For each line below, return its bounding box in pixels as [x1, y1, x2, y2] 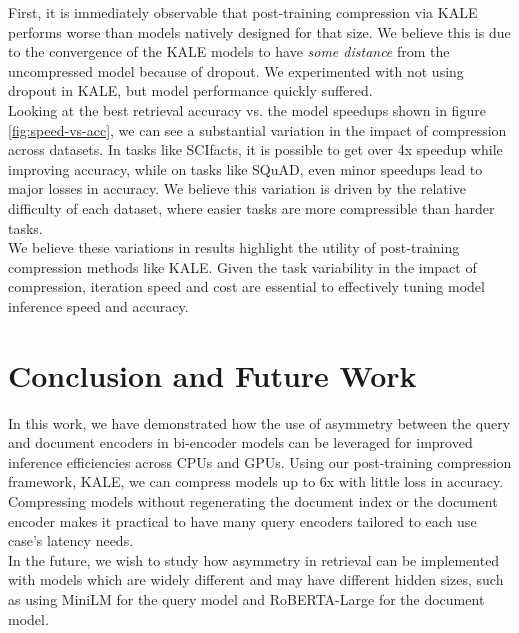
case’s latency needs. [8, 530, 134, 551]
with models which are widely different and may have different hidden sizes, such [8, 569, 504, 590]
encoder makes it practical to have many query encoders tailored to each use [8, 510, 477, 531]
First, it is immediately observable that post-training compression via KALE [8, 2, 478, 22]
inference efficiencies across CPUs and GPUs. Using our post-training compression [8, 451, 512, 472]
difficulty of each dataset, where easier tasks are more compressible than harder [8, 197, 495, 218]
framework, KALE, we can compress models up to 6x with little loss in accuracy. [8, 471, 504, 492]
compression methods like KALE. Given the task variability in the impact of [8, 256, 477, 277]
